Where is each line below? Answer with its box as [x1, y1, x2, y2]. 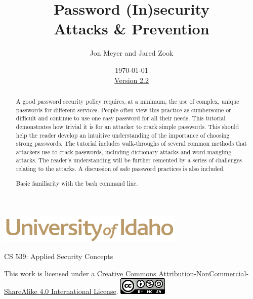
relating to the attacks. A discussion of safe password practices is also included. [16, 164, 225, 173]
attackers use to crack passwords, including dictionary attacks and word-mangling [16, 147, 232, 156]
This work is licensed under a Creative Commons [4, 268, 156, 278]
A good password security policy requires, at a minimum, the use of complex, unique [16, 97, 239, 105]
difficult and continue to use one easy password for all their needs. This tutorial [16, 114, 226, 122]
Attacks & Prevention [54, 18, 209, 39]
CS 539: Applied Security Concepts [4, 250, 113, 261]
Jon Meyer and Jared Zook [90, 48, 174, 58]
